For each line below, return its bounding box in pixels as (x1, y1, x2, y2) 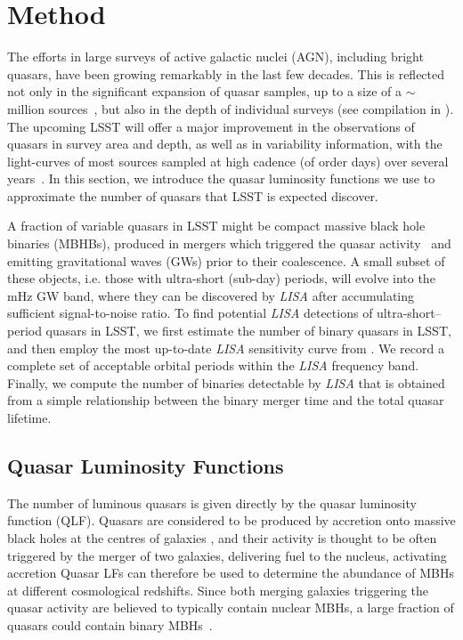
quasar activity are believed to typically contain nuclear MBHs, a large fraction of (7, 598, 454, 617)
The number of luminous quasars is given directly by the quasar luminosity (7, 493, 417, 512)
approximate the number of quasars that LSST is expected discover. (7, 186, 378, 205)
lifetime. (7, 409, 52, 426)
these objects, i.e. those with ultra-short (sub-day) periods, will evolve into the (7, 269, 435, 288)
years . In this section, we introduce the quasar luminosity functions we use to (7, 169, 435, 188)
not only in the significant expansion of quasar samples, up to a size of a (7, 82, 402, 101)
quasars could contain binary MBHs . (7, 615, 213, 634)
